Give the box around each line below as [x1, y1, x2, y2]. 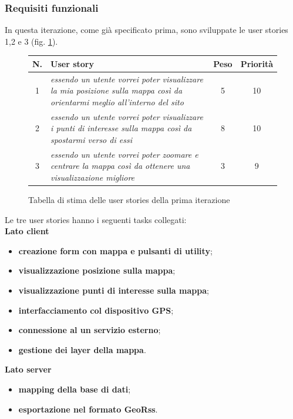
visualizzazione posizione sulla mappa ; [18, 264, 176, 277]
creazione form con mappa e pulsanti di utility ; [18, 244, 213, 257]
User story [50, 57, 94, 69]
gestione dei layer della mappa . [18, 343, 146, 355]
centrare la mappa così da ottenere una [50, 159, 190, 172]
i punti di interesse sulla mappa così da [50, 122, 192, 134]
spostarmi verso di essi [50, 133, 132, 145]
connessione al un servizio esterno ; [18, 324, 161, 336]
